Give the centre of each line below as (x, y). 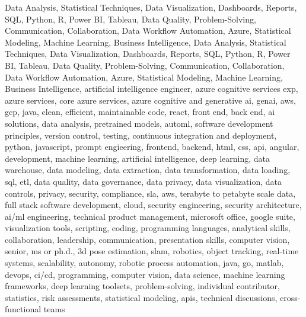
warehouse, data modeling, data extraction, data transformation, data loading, (148, 170)
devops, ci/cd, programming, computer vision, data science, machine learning (145, 274)
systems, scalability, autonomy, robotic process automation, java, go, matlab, (144, 263)
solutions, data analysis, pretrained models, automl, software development (139, 123)
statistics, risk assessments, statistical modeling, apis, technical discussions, (141, 297)
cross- (290, 297)
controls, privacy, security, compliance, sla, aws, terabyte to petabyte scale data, (150, 193)
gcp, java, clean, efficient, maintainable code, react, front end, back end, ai (140, 112)
